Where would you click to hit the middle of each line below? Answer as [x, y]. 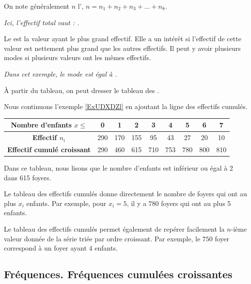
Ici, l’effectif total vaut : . [42, 22]
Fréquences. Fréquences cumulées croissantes [118, 274]
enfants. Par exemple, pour [66, 203]
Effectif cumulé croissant [49, 149]
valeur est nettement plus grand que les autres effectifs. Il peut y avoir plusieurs [122, 48]
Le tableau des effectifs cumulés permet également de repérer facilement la [114, 229]
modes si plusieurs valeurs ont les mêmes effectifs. [78, 57]
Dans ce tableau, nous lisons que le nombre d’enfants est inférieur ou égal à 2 [118, 168]
